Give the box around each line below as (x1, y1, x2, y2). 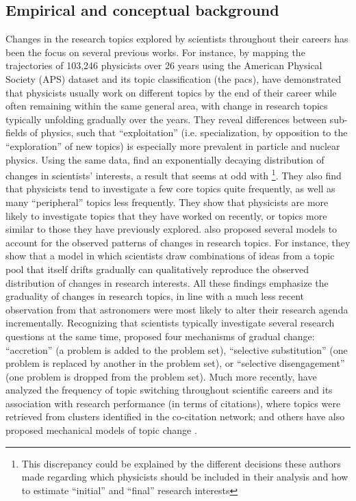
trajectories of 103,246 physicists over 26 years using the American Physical (5, 58, 322, 73)
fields (5, 125, 27, 140)
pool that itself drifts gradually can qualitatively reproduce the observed (5, 261, 309, 276)
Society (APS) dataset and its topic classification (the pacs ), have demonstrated (5, 71, 342, 86)
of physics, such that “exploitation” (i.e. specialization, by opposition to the (29, 125, 348, 140)
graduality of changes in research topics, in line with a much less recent (5, 289, 305, 303)
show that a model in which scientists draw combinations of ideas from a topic (5, 248, 335, 263)
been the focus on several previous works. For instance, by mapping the (5, 44, 305, 59)
